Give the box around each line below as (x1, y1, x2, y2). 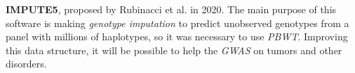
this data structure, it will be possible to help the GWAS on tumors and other (6, 42, 342, 57)
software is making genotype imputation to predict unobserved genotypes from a (6, 15, 349, 30)
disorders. (6, 56, 47, 71)
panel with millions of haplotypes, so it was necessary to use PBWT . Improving (6, 29, 348, 44)
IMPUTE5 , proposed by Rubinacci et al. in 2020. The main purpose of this (6, 2, 337, 16)
